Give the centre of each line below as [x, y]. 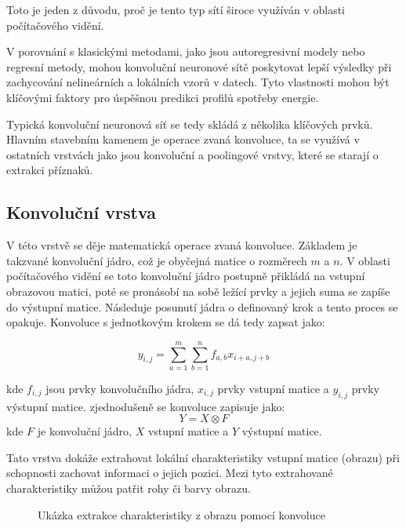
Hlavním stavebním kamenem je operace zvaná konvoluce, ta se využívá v [183, 139]
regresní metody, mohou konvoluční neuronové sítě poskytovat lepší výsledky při [199, 66]
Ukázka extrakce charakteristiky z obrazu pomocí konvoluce [181, 514]
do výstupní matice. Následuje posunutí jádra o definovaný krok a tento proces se [202, 306]
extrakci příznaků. [50, 170]
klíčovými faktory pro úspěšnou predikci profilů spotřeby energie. [163, 97]
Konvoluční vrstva [81, 212]
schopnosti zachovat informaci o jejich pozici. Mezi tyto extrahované [170, 473]
